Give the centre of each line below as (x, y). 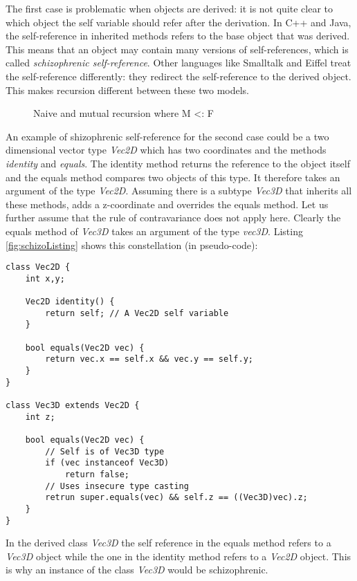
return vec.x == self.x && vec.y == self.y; (149, 359)
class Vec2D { (38, 267)
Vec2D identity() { (70, 302)
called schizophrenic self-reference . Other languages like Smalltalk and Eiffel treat (178, 63)
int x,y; (45, 278)
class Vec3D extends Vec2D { (73, 405)
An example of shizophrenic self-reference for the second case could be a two (167, 136)
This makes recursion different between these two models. (127, 90)
